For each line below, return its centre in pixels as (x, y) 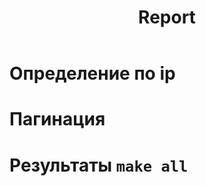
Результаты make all (99, 165)
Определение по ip (92, 73)
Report (167, 17)
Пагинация (57, 119)
